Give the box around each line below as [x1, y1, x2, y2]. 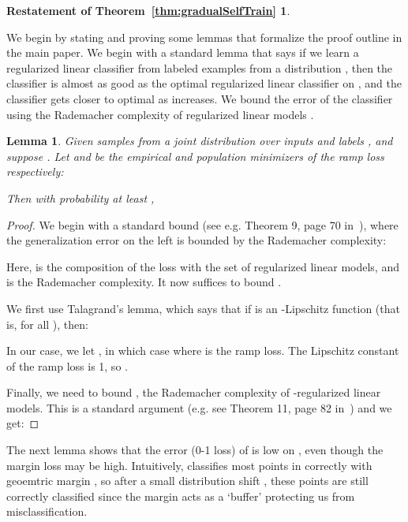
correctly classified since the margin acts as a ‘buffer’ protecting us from [6, 487, 355, 504]
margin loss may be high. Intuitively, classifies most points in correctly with [6, 457, 372, 473]
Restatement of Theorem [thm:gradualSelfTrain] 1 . [6, 2, 290, 18]
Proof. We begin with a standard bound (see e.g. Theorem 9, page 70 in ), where [6, 216, 399, 233]
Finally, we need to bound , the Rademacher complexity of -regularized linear [6, 384, 381, 401]
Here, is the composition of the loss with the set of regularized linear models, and [6, 258, 399, 274]
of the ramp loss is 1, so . [6, 357, 128, 374]
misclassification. [6, 503, 88, 520]
